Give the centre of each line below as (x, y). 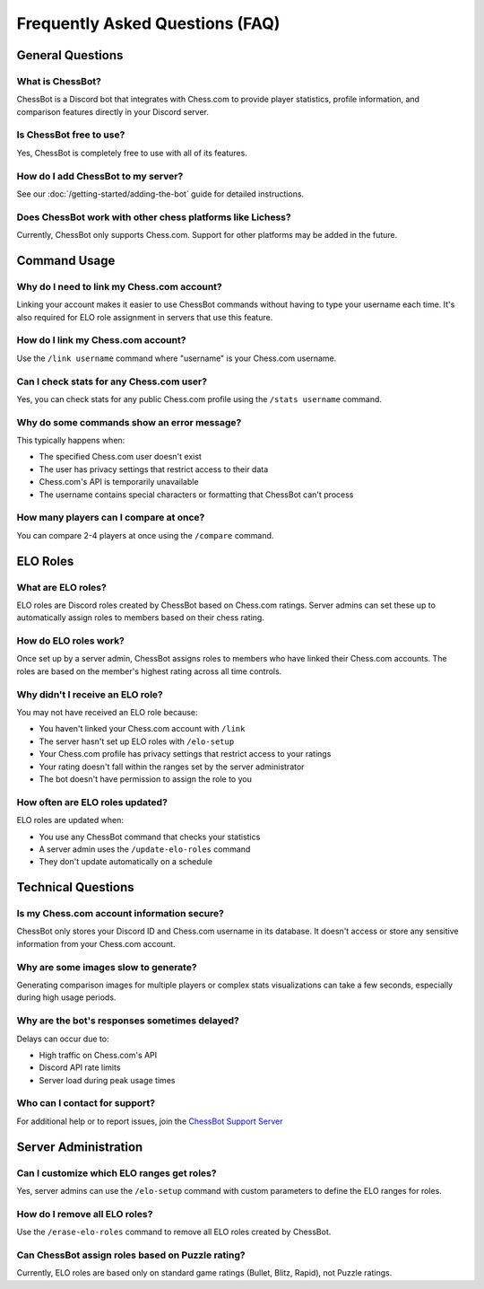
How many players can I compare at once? (111, 518)
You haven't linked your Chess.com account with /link (142, 729)
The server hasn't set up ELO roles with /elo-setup (137, 741)
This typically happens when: (71, 441)
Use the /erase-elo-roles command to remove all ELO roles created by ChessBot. (174, 1232)
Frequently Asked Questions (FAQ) (148, 23)
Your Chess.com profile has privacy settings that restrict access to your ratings (185, 754)
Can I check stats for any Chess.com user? (112, 381)
